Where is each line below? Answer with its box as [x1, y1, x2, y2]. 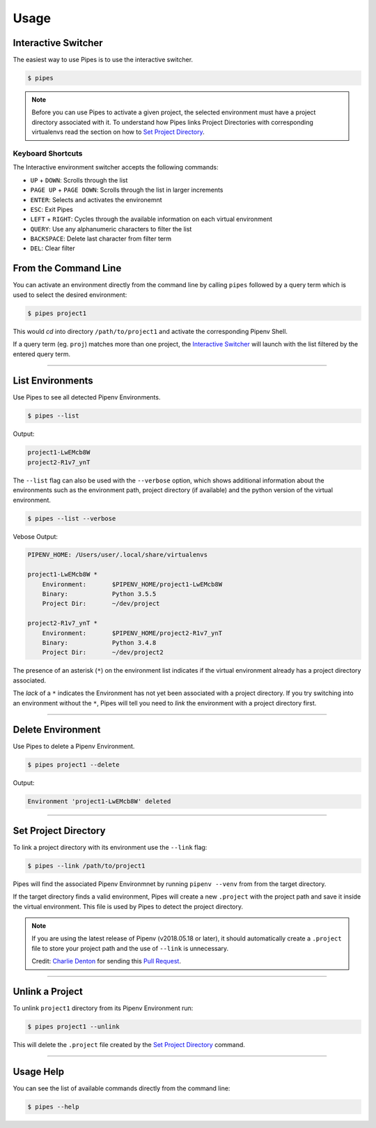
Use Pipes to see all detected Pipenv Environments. [13, 393, 161, 402]
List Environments [13, 375, 93, 387]
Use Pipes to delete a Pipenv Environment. [13, 742, 135, 751]
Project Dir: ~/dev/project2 [42, 648, 164, 657]
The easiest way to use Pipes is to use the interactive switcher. [13, 56, 194, 64]
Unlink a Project [13, 986, 83, 998]
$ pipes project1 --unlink [27, 1023, 120, 1031]
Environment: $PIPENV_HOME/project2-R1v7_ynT [42, 629, 223, 637]
